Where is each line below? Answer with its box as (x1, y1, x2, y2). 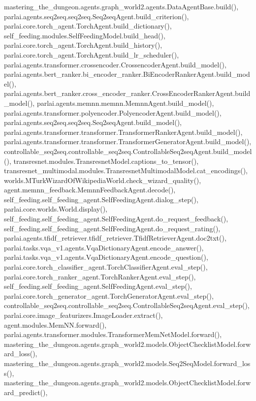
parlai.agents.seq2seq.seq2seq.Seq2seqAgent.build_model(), (4, 117, 182, 127)
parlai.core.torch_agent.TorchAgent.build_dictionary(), (4, 21, 172, 31)
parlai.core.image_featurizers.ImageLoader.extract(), (4, 310, 163, 320)
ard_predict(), (4, 387, 48, 397)
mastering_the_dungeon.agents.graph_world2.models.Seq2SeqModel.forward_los (4, 358, 251, 368)
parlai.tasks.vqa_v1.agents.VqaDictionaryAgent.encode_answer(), (4, 242, 204, 252)
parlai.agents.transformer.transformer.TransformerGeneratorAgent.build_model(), (4, 136, 252, 147)
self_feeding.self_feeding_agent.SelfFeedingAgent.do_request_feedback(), (4, 214, 228, 224)
